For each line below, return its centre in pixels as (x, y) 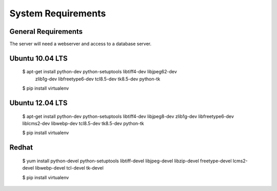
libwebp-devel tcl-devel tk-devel (69, 168)
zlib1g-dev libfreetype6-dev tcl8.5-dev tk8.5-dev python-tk (98, 79)
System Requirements (58, 13)
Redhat (21, 148)
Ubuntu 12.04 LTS (38, 103)
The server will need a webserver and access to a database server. (81, 44)
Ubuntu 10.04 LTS (38, 58)
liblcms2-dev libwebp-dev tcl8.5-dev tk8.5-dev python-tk (83, 123)
